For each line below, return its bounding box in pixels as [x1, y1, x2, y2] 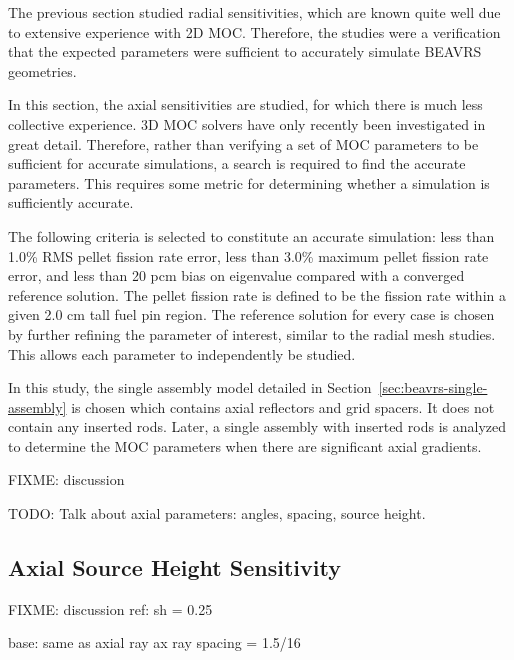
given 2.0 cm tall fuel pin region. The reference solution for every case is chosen [8, 304, 495, 325]
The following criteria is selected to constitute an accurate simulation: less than [8, 225, 495, 246]
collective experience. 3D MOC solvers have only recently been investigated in [8, 113, 486, 134]
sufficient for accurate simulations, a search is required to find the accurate [8, 153, 466, 174]
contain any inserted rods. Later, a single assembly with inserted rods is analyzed [8, 416, 506, 437]
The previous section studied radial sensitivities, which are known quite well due [8, 2, 501, 22]
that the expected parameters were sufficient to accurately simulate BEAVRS [8, 41, 482, 62]
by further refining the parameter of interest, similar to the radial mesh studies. [8, 323, 496, 344]
